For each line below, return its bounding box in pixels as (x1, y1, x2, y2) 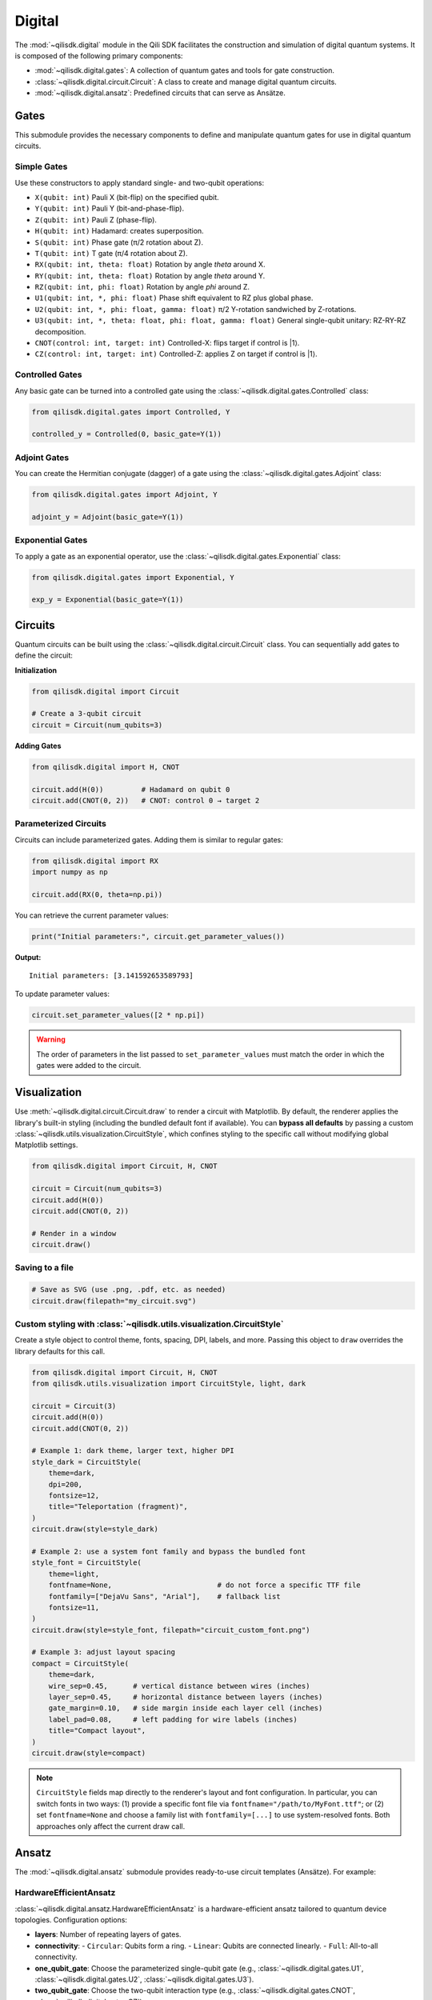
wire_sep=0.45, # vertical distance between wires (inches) (48, 1681, 310, 1690)
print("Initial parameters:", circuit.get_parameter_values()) (31, 932, 286, 941)
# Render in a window (31, 1229, 117, 1238)
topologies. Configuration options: (14, 1914, 128, 1924)
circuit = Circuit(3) (31, 1401, 117, 1410)
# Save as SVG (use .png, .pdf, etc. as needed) (31, 1285, 226, 1294)
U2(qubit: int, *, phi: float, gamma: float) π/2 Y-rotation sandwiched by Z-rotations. (34, 304, 357, 314)
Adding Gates (14, 741, 62, 750)
